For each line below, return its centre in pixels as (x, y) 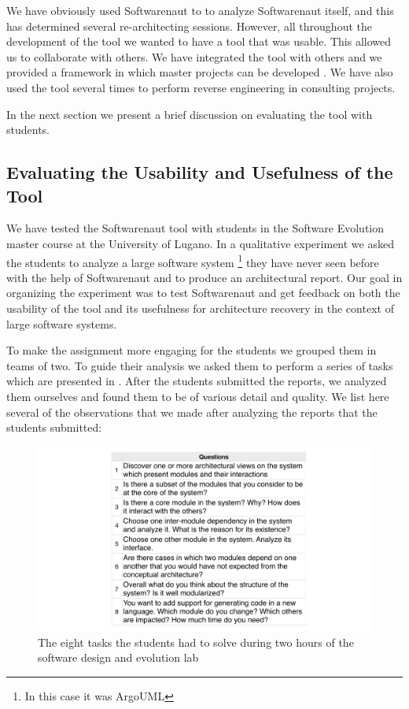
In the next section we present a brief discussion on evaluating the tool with (190, 114)
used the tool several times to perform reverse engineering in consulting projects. (201, 87)
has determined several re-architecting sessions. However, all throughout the (189, 26)
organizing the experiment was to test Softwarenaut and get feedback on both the (203, 293)
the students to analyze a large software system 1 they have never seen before (193, 261)
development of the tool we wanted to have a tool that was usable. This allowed (199, 41)
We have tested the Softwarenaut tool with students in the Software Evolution (195, 228)
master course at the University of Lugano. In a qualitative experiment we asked (200, 243)
